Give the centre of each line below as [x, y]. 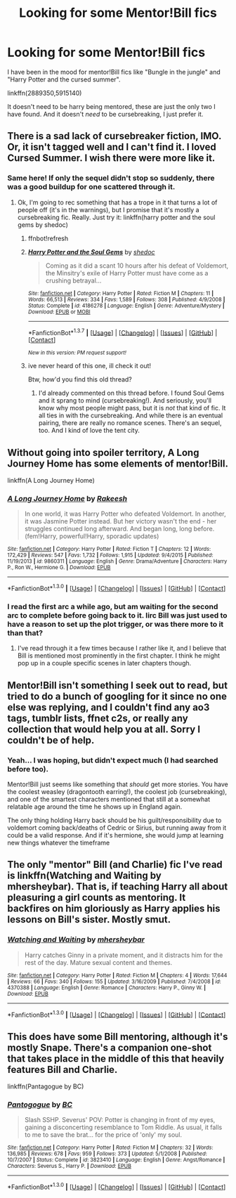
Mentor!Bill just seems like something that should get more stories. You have [118, 784]
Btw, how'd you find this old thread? [80, 379]
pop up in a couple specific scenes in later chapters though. [104, 663]
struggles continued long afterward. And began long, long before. [119, 529]
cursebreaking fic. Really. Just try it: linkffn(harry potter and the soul [116, 217]
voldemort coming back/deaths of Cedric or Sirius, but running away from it [117, 828]
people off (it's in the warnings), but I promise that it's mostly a [108, 209]
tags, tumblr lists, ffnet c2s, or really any [98, 718]
